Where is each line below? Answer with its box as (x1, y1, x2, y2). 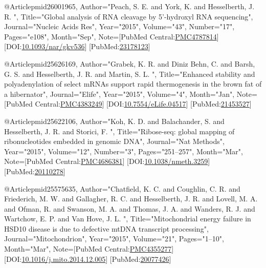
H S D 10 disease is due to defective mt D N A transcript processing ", (4, 223, 209, 234)
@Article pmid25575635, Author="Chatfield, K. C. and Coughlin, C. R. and (4, 183, 240, 194)
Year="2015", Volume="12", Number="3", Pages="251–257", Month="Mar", (4, 146, 243, 156)
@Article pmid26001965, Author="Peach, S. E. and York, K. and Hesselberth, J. (4, 1, 255, 11)
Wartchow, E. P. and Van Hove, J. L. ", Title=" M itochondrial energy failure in (4, 213, 251, 224)
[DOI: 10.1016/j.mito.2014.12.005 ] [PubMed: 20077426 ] (4, 253, 171, 264)
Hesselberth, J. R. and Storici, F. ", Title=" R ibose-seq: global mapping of (4, 126, 235, 136)
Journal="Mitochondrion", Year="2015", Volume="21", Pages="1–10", (4, 233, 224, 244)
